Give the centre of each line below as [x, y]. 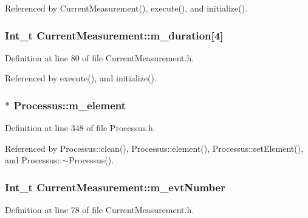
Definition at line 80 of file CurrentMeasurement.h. [100, 57]
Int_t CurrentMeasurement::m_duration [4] [114, 35]
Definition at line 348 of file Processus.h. [80, 128]
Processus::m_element [70, 105]
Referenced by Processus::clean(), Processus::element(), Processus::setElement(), [154, 148]
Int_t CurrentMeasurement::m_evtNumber [115, 187]
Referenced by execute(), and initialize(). [81, 78]
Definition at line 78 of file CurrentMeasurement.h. [100, 210]
